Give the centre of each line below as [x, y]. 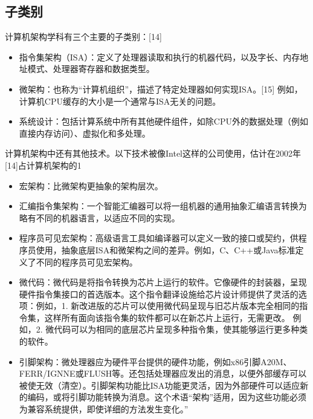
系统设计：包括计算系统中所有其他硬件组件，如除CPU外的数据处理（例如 [163, 121]
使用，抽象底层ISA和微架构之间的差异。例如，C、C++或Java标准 [166, 249]
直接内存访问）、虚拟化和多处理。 [85, 133]
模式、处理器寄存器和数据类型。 [91, 69]
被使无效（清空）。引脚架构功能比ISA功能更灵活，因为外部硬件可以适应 [160, 385]
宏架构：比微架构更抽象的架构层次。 [91, 185]
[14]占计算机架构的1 [43, 165]
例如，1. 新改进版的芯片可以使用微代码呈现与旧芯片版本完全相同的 [168, 306]
